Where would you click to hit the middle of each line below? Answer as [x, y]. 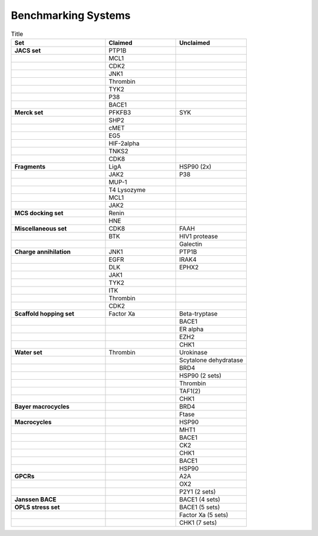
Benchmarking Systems [71, 15]
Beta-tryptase [198, 314]
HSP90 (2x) [196, 166]
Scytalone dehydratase [211, 360]
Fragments [30, 166]
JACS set [28, 50]
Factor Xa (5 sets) [204, 515]
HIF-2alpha [124, 143]
